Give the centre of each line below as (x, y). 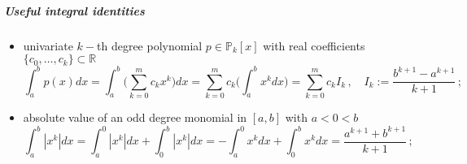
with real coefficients (314, 45)
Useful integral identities (74, 10)
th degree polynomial (150, 45)
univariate (48, 45)
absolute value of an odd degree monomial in (135, 117)
